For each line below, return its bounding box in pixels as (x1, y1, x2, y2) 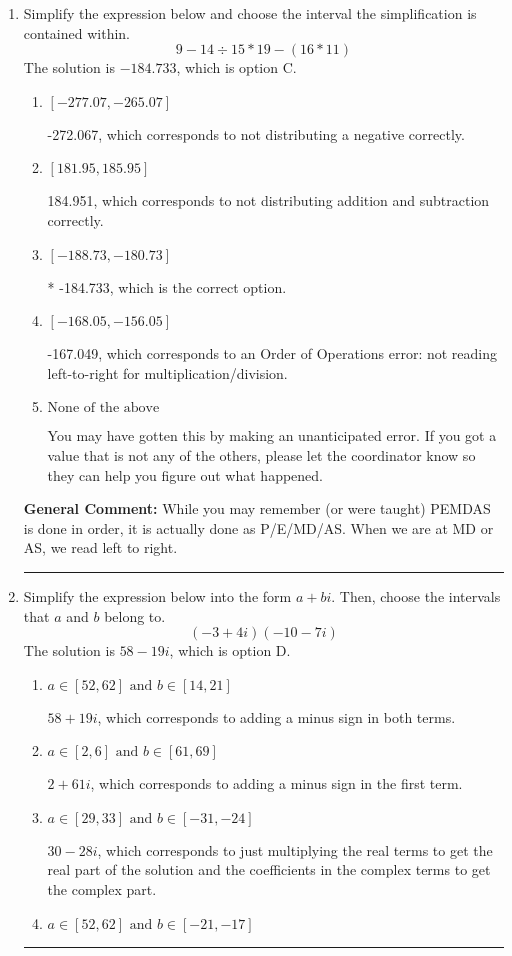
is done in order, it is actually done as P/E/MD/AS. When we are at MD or (23, 517, 494, 538)
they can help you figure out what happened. (47, 464, 324, 485)
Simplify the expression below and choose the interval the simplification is (23, 3, 477, 23)
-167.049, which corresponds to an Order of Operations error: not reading (47, 343, 497, 364)
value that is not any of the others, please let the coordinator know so (47, 444, 476, 465)
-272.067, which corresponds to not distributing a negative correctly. (47, 123, 465, 144)
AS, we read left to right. (23, 537, 178, 558)
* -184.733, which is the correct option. (47, 276, 287, 297)
